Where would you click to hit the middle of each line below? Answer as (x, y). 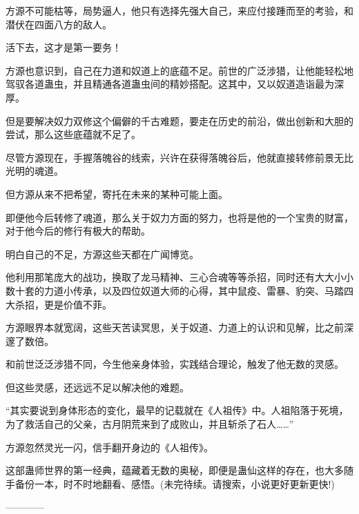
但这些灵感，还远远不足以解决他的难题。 (97, 387)
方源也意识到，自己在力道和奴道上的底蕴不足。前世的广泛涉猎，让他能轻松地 (179, 70)
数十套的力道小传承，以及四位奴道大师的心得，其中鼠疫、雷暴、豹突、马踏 (175, 290)
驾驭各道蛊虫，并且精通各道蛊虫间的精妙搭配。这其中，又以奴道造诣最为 (170, 84)
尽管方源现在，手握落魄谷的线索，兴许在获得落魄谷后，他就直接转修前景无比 (179, 157)
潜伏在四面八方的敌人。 (59, 24)
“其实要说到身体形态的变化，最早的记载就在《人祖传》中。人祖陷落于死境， (177, 410)
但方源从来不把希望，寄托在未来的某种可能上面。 (117, 194)
